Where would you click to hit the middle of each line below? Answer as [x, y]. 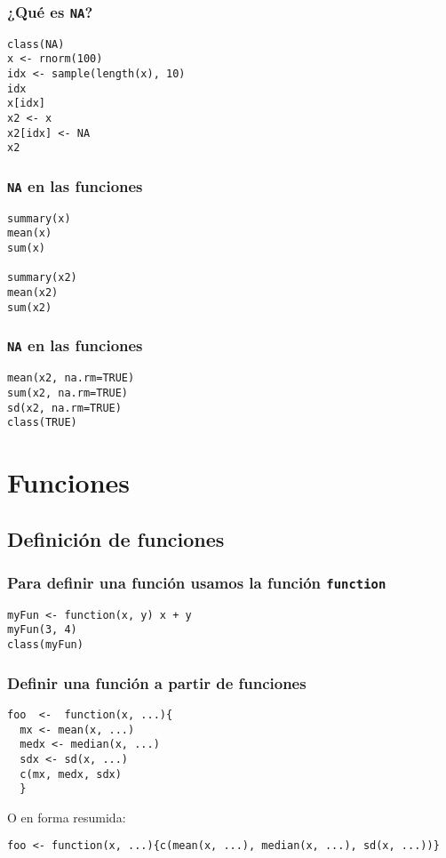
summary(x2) [42, 278]
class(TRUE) [42, 423]
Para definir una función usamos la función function [197, 582]
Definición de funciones [116, 538]
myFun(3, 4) [42, 630]
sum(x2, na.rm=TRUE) [68, 393]
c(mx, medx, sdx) [71, 774]
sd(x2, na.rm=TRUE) [64, 408]
